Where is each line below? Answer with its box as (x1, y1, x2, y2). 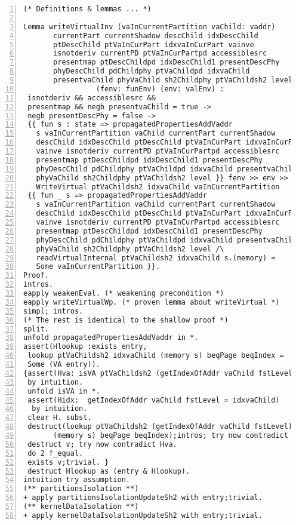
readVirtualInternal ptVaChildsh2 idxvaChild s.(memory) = (36, 253, 276, 262)
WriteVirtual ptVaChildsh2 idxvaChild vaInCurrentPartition (36, 182, 280, 191)
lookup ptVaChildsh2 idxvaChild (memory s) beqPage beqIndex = (27, 351, 284, 360)
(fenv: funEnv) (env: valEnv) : (95, 84, 224, 93)
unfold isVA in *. (27, 386, 100, 395)
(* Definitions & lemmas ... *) (23, 5, 152, 13)
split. (23, 324, 49, 333)
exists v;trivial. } (27, 458, 109, 466)
